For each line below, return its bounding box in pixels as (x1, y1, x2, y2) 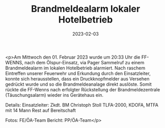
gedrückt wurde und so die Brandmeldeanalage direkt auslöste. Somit (5, 81, 152, 87)
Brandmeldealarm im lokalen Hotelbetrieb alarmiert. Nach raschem (5, 65, 146, 71)
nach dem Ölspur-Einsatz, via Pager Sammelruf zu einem (24, 59, 145, 65)
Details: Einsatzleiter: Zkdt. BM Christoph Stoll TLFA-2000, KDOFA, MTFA (5, 101, 159, 108)
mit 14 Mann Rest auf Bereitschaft (5, 107, 76, 113)
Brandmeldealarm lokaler (31, 3, 141, 15)
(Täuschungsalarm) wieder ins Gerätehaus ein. (5, 92, 103, 98)
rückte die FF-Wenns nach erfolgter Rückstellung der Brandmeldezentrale (5, 86, 160, 92)
